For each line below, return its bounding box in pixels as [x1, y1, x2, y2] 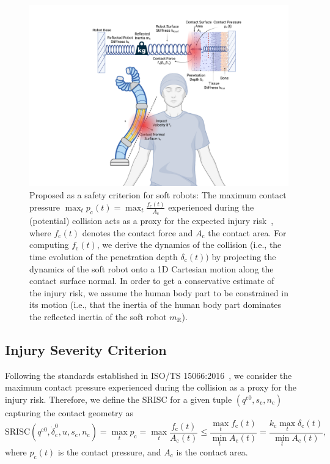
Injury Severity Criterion [5, 340, 167, 359]
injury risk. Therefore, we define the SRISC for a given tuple [5, 392, 232, 405]
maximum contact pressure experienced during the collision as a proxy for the [5, 381, 296, 394]
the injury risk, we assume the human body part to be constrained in [29, 286, 288, 299]
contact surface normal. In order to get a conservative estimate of [29, 274, 274, 287]
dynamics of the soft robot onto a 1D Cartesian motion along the [29, 262, 274, 275]
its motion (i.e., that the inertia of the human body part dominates [29, 298, 282, 311]
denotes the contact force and [82, 226, 193, 239]
